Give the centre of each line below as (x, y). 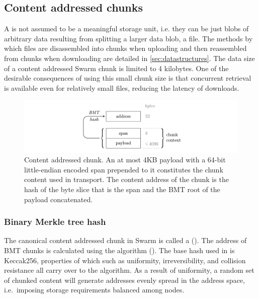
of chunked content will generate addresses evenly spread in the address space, (124, 280)
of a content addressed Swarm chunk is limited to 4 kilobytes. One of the (116, 68)
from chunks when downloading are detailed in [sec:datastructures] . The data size (129, 58)
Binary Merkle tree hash (55, 222)
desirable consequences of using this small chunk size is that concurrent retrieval (128, 78)
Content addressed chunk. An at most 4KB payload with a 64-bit (125, 160)
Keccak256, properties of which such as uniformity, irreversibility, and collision (125, 260)
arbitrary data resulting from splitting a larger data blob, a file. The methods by (128, 38)
